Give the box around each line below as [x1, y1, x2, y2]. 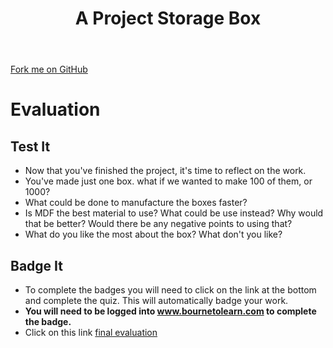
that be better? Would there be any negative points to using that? [24, 218, 293, 230]
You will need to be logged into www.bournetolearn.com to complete [24, 305, 317, 317]
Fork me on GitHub [10, 63, 88, 76]
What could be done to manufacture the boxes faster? [24, 197, 248, 209]
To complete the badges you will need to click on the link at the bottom [24, 284, 317, 296]
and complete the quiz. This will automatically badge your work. [24, 295, 289, 306]
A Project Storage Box [74, 7, 262, 30]
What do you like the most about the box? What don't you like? [24, 228, 283, 241]
